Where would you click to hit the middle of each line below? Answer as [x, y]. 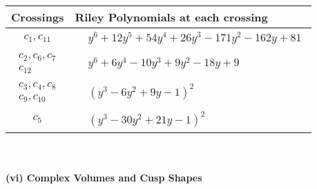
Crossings [38, 17]
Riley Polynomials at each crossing [171, 17]
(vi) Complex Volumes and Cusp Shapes [104, 178]
